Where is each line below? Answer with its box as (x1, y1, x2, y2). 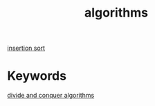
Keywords (7, 68, 67, 84)
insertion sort (7, 44, 46, 53)
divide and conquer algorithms (7, 91, 95, 100)
